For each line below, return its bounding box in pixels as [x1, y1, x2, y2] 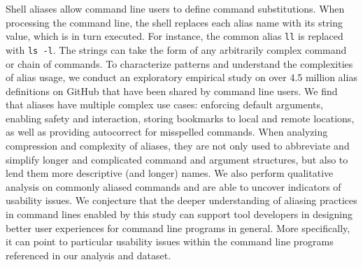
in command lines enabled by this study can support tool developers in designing [6, 207, 353, 222]
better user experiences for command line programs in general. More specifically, [6, 220, 350, 235]
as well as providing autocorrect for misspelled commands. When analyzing [6, 124, 328, 139]
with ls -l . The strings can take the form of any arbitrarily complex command [6, 42, 347, 57]
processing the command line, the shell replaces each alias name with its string [6, 15, 343, 29]
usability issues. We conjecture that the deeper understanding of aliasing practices [6, 193, 357, 208]
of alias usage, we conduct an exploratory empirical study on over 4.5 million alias [6, 70, 357, 85]
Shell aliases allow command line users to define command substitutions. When [6, 1, 345, 15]
